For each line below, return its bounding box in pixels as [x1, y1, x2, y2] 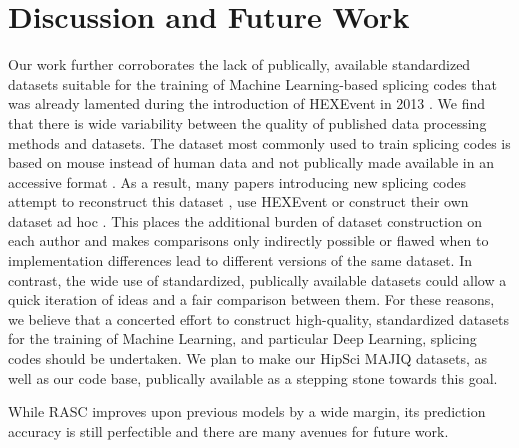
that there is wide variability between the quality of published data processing [8, 112, 487, 133]
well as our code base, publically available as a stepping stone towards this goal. [8, 367, 498, 388]
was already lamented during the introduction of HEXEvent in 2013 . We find [8, 93, 486, 114]
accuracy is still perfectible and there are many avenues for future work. [8, 420, 449, 441]
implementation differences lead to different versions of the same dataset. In [8, 250, 473, 271]
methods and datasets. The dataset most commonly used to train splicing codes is [8, 132, 511, 153]
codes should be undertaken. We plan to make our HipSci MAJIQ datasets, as [8, 348, 487, 369]
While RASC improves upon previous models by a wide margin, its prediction [8, 401, 486, 422]
